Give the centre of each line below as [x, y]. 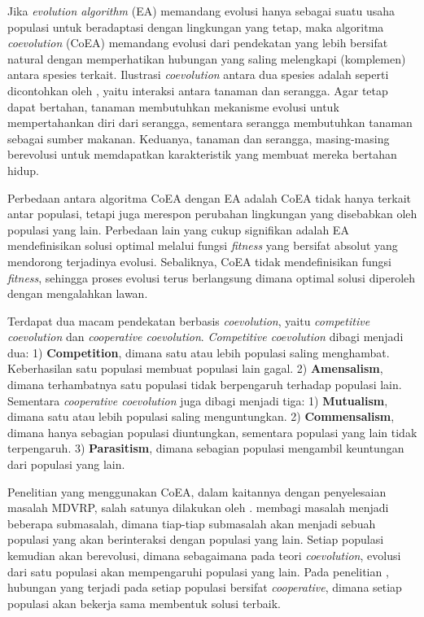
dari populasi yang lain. [66, 464]
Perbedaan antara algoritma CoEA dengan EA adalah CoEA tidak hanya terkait [210, 197]
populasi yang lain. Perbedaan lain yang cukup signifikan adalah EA [178, 229]
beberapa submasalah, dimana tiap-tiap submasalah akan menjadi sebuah [192, 523]
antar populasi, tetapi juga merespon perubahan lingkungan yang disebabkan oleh [212, 214]
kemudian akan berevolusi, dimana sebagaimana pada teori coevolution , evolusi [204, 555]
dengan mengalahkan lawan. [78, 293]
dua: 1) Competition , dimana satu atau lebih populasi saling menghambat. [199, 352]
